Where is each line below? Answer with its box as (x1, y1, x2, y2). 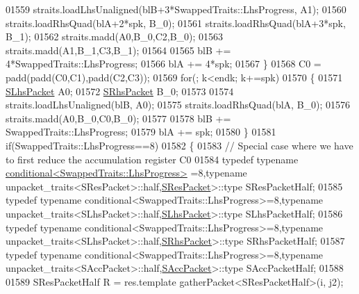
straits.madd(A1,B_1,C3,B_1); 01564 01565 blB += (6, 42, 231, 57)
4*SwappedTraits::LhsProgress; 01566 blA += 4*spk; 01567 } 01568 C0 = (6, 56, 322, 71)
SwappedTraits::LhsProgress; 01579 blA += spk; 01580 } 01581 (6, 124, 276, 139)
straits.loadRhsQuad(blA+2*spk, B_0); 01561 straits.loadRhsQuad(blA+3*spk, (6, 15, 346, 30)
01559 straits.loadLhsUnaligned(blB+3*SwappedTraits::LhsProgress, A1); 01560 (6, 2, 347, 16)
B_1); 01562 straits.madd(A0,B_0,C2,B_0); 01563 (6, 29, 224, 44)
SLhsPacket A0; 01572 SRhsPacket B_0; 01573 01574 (6, 83, 234, 98)
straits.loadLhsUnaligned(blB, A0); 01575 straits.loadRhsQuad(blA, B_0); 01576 (6, 97, 351, 112)
